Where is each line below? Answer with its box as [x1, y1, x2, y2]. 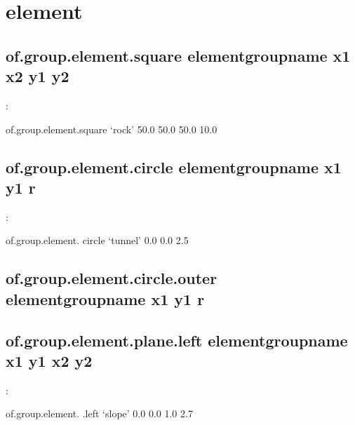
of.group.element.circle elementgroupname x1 [6, 156, 342, 177]
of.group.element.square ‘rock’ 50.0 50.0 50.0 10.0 [6, 121, 217, 136]
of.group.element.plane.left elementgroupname [6, 329, 348, 351]
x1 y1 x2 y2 [6, 349, 93, 371]
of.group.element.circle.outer [6, 267, 217, 289]
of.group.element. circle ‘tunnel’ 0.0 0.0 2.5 [6, 233, 189, 248]
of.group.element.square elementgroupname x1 [6, 44, 351, 66]
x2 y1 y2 [6, 65, 69, 87]
